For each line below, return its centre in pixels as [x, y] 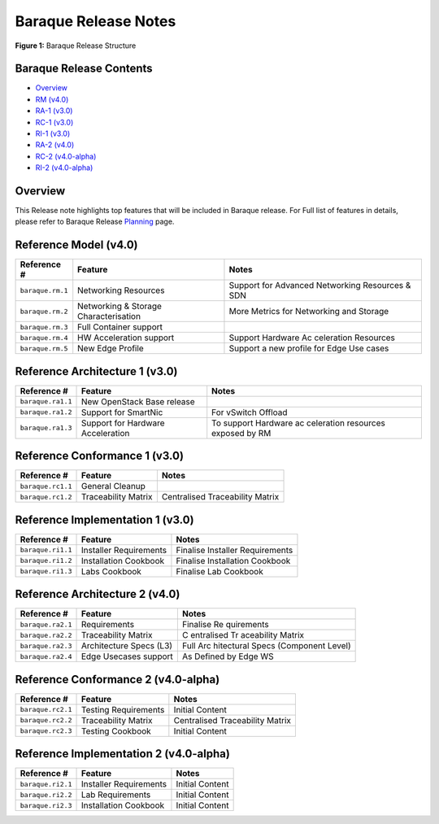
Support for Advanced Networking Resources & [320, 286]
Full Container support [120, 327]
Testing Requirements [123, 709]
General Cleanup [113, 486]
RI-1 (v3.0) [53, 133]
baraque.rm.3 [44, 327]
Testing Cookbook [116, 730]
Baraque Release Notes [96, 21]
